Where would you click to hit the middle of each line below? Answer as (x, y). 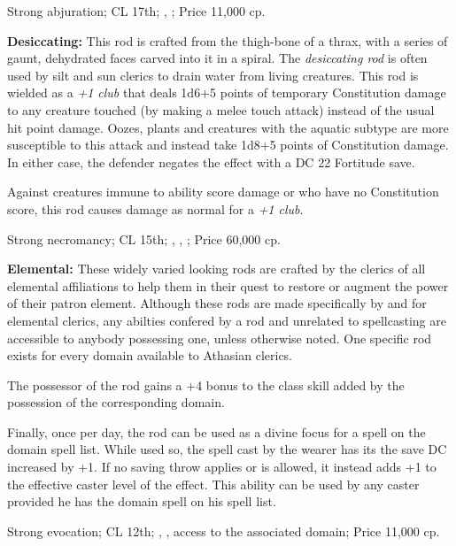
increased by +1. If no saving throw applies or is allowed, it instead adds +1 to (222, 467)
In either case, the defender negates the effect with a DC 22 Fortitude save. (211, 161)
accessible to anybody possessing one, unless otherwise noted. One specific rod (220, 338)
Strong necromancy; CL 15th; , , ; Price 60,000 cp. (144, 238)
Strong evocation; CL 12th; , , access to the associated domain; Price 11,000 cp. (224, 531)
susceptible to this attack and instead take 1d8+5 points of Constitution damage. (228, 145)
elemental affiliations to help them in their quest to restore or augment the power (228, 285)
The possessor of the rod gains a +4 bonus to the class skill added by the (206, 385)
